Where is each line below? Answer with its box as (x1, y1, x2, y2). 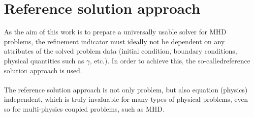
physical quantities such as (4, 55, 84, 65)
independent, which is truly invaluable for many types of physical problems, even (4, 94, 248, 104)
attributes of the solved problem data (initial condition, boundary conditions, (4, 46, 237, 56)
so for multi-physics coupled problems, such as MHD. (4, 103, 164, 114)
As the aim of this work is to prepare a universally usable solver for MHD (4, 27, 226, 37)
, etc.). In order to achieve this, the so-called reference (90, 55, 251, 65)
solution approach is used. (4, 65, 82, 75)
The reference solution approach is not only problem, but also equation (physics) (4, 84, 248, 94)
